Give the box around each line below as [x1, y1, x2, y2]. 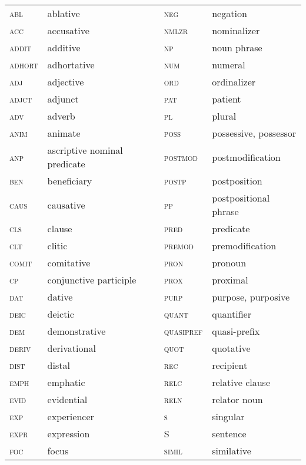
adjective [47, 75, 84, 88]
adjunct [47, 92, 79, 105]
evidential [47, 393, 88, 406]
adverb [47, 109, 75, 123]
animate [47, 126, 81, 140]
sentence [212, 427, 247, 440]
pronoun [212, 256, 247, 269]
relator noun [212, 393, 263, 406]
